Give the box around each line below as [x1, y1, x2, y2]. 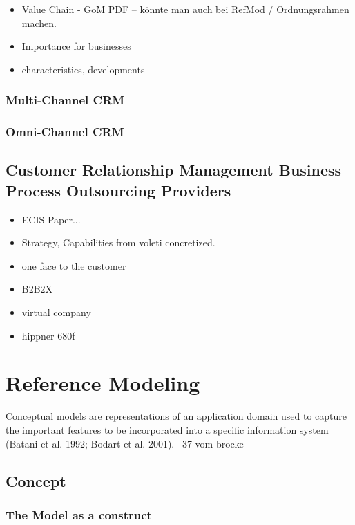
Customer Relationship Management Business [6, 159, 342, 181]
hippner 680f [21, 328, 75, 342]
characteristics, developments [21, 62, 145, 76]
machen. [21, 15, 57, 30]
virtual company [21, 305, 91, 320]
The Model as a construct [6, 506, 152, 523]
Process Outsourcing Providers [6, 179, 231, 201]
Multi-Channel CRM [6, 91, 125, 109]
